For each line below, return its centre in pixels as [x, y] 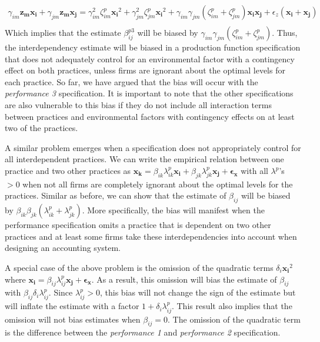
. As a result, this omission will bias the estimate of [184, 279]
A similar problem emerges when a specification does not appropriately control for [153, 147]
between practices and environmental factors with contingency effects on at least [150, 116]
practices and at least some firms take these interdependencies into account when [151, 236]
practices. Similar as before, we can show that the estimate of [116, 195]
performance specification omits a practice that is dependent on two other [138, 225]
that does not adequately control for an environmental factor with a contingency [150, 58]
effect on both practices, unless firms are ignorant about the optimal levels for [145, 70]
